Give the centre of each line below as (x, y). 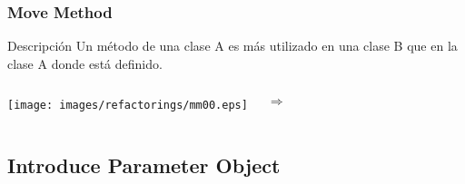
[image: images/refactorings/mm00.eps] (128, 106)
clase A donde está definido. (85, 63)
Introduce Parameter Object (144, 165)
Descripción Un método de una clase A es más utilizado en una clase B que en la (232, 46)
